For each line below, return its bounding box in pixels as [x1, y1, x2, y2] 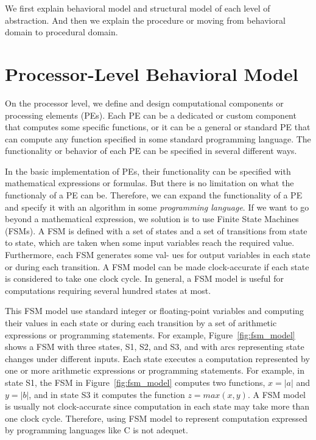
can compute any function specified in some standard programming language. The [5, 132, 311, 145]
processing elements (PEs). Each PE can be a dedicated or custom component [5, 108, 297, 121]
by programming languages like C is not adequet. [5, 424, 188, 436]
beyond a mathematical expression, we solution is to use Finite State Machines [5, 212, 299, 225]
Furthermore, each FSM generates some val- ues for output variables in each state [5, 248, 311, 261]
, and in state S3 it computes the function [29, 388, 185, 400]
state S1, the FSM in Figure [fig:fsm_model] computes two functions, [5, 375, 265, 388]
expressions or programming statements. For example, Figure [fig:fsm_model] [5, 328, 295, 341]
